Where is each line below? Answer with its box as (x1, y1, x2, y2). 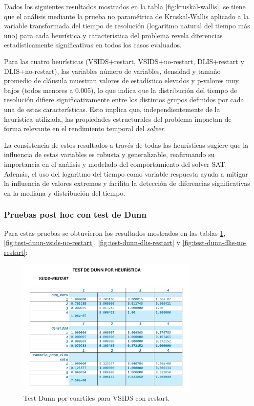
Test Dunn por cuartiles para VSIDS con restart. (23, 392, 170, 403)
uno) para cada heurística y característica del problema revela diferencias (4, 30, 223, 40)
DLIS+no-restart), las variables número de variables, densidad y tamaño (4, 66, 221, 76)
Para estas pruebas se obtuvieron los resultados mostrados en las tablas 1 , (4, 227, 226, 238)
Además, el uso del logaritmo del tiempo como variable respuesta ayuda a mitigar (4, 168, 248, 179)
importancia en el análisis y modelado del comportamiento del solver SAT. (4, 158, 227, 169)
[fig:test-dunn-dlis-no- (182, 237, 247, 248)
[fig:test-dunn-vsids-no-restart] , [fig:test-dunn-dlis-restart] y (4, 237, 180, 248)
